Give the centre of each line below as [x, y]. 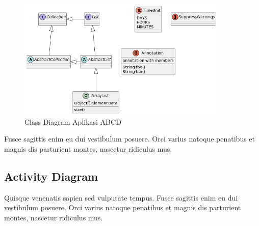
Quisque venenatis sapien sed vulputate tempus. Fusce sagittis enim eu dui [121, 197]
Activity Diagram [51, 176]
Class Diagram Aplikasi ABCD [73, 121]
